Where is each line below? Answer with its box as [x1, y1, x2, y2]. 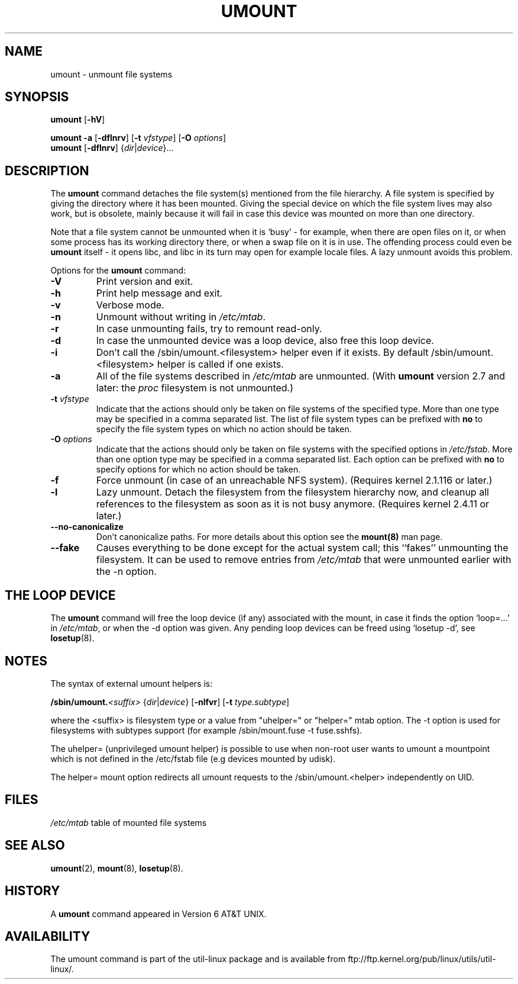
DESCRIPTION [5, 163, 89, 178]
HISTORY [5, 883, 60, 899]
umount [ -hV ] [50, 114, 105, 125]
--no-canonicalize [50, 522, 124, 532]
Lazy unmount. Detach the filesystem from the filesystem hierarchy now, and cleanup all [96, 486, 489, 499]
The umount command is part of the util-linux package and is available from [50, 954, 346, 964]
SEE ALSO [5, 838, 65, 853]
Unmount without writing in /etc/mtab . [96, 311, 266, 323]
